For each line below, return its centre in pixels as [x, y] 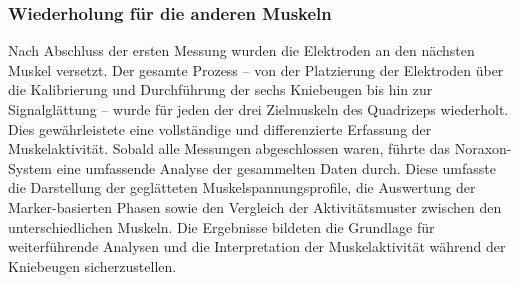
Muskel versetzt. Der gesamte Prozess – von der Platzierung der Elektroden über [256, 69]
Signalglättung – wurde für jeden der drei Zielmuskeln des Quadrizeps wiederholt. [258, 109]
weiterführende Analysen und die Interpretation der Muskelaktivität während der [257, 246]
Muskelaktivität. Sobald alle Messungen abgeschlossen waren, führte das [229, 148]
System [30, 167]
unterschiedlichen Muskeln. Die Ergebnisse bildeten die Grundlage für [221, 226]
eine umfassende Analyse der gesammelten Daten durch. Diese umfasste [276, 167]
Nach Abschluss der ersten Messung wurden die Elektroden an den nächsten [241, 50]
